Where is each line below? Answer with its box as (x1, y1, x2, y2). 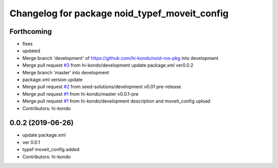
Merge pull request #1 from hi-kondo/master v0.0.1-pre (22, 91, 139, 97)
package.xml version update (22, 77, 83, 83)
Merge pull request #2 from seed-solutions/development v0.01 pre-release (22, 83, 181, 90)
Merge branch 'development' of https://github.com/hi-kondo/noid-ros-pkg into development (22, 55, 219, 61)
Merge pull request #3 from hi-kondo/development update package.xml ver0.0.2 (22, 62, 194, 69)
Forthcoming (9, 27, 52, 36)
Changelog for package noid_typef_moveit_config (9, 8, 229, 19)
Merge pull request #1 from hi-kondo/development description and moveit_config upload (22, 98, 211, 104)
